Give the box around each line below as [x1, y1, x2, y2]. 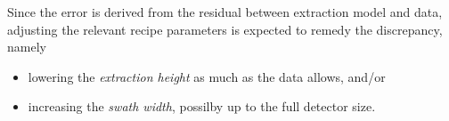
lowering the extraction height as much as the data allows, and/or [28, 67, 386, 85]
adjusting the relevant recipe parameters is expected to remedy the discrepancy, [7, 20, 443, 38]
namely [7, 37, 46, 56]
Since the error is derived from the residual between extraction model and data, [7, 3, 443, 20]
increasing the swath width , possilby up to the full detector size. [28, 97, 376, 116]
